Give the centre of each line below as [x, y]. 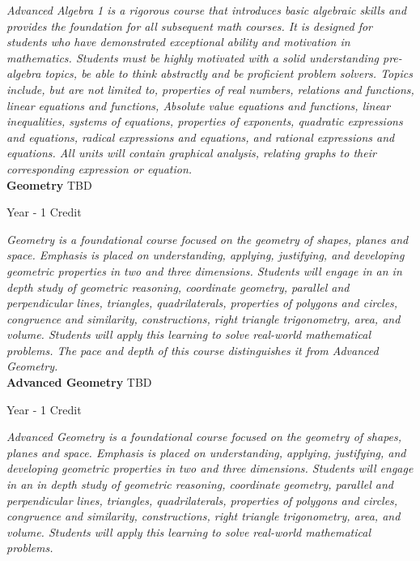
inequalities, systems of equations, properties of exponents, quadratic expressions [205, 121]
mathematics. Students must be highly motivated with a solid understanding [193, 57]
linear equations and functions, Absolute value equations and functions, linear [199, 105]
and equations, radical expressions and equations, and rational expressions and [201, 137]
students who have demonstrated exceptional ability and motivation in [178, 42]
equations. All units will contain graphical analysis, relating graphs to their [191, 153]
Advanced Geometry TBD [79, 382]
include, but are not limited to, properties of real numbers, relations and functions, [210, 89]
